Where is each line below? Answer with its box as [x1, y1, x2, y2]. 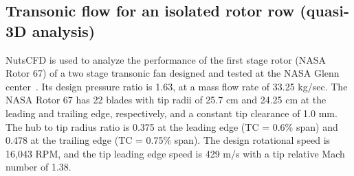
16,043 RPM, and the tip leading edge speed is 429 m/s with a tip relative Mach [5, 146, 345, 160]
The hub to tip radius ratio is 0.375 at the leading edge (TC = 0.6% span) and [5, 119, 338, 134]
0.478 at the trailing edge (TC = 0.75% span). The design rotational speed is [5, 133, 331, 147]
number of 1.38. [5, 160, 71, 174]
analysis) [32, 20, 96, 41]
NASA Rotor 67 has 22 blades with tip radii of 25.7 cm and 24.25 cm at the [5, 92, 327, 107]
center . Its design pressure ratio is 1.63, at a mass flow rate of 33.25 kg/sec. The [5, 79, 348, 93]
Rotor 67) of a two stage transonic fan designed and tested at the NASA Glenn [5, 66, 340, 80]
